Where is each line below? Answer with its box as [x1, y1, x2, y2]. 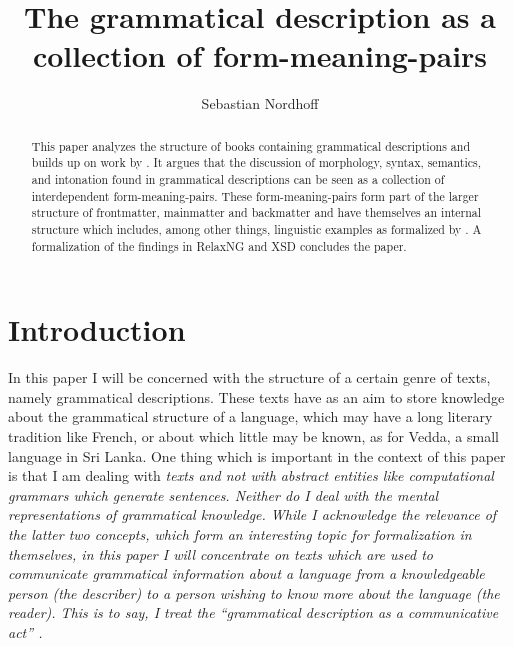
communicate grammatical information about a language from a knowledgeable [8, 563, 485, 584]
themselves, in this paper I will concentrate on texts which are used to [8, 543, 434, 564]
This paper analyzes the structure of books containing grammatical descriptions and [31, 137, 471, 154]
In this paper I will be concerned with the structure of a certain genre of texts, [8, 367, 491, 388]
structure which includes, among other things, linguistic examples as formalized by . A [31, 220, 482, 237]
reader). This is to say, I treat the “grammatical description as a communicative [8, 602, 499, 623]
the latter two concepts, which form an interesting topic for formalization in [8, 523, 472, 544]
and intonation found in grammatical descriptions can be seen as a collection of [31, 171, 445, 188]
